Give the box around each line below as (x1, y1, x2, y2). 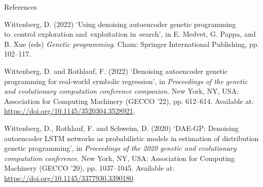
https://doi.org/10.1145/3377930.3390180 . (4, 172, 136, 183)
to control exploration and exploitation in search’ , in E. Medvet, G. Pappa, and (4, 29, 256, 39)
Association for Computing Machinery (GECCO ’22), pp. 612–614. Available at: (4, 95, 254, 106)
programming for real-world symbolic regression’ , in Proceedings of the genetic (4, 75, 248, 86)
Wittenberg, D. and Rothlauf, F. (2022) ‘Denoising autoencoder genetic (4, 65, 228, 76)
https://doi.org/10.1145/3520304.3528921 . (4, 105, 136, 116)
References (4, 2, 37, 12)
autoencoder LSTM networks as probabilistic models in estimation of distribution (4, 132, 259, 143)
